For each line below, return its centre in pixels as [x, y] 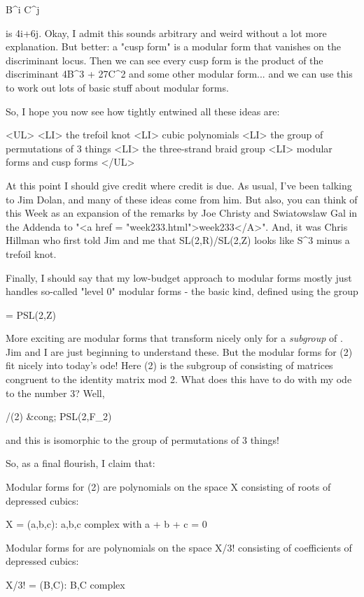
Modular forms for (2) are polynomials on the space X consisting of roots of [168, 487]
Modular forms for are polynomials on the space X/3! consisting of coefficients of [179, 547]
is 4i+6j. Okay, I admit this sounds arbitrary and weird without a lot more [166, 33]
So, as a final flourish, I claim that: [80, 463]
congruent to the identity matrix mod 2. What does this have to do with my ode [179, 379]
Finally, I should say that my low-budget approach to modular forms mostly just [179, 277]
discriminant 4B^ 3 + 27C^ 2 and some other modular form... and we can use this [179, 74]
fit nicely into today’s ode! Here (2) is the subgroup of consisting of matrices [169, 365]
